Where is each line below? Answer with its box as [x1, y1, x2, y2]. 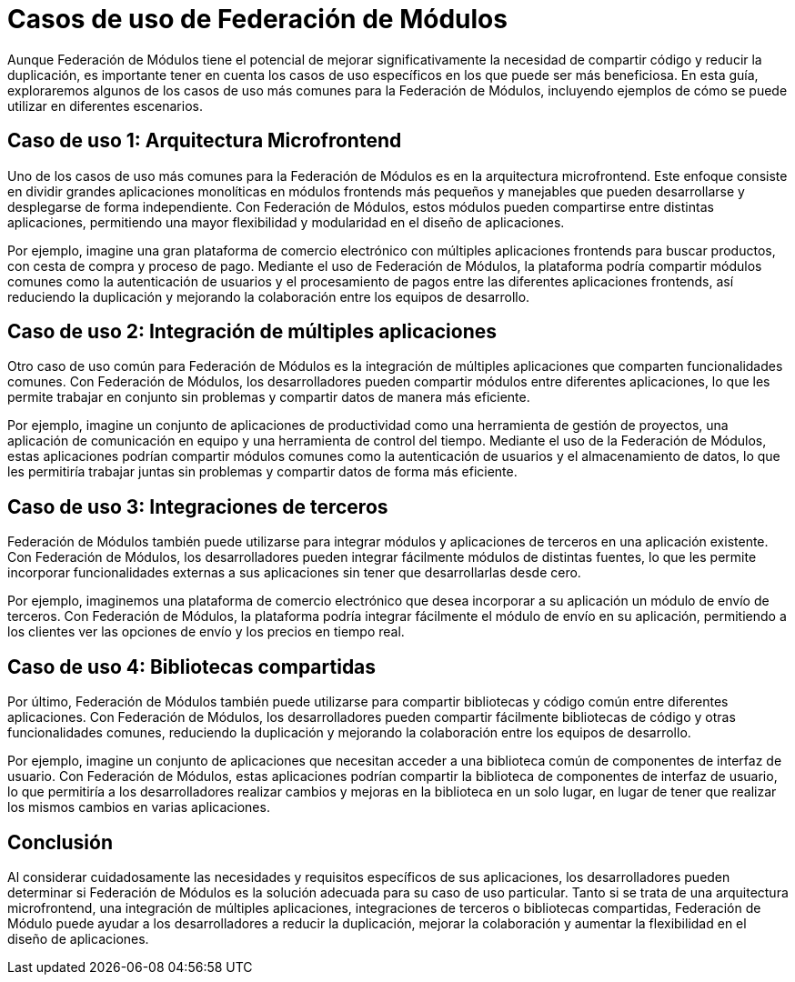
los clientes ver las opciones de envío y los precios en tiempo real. [7, 624, 405, 640]
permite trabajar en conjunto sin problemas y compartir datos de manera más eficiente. [7, 389, 530, 406]
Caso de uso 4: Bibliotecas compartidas [7, 655, 377, 678]
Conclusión [7, 830, 114, 854]
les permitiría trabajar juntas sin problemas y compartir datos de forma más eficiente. [7, 464, 518, 480]
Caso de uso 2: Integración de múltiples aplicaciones [7, 320, 497, 344]
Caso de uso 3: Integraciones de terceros [7, 495, 388, 518]
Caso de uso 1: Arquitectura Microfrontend [7, 129, 402, 153]
